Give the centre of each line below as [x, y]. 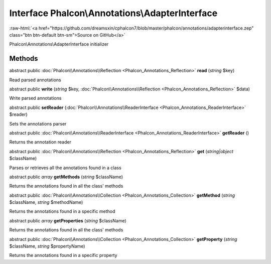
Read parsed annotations [35, 80]
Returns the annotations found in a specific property [63, 255]
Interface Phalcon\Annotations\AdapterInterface [113, 13]
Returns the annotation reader [40, 142]
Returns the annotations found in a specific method [62, 211]
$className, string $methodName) [46, 202]
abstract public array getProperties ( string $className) [68, 220]
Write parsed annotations [35, 98]
